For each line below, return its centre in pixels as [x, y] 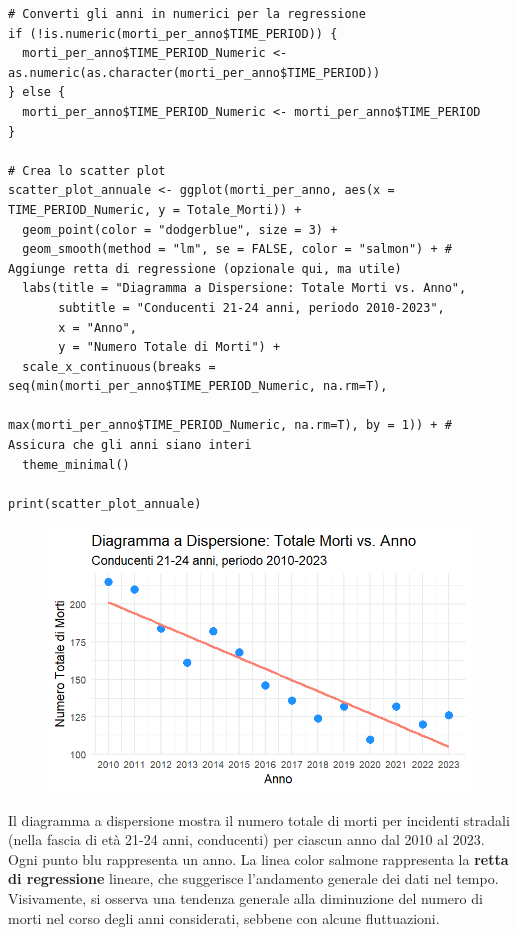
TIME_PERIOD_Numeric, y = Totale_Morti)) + [155, 209]
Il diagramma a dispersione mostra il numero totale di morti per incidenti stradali [259, 819]
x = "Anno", [97, 327]
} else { [37, 92]
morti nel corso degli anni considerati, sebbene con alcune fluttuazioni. [224, 917]
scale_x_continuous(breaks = [119, 366]
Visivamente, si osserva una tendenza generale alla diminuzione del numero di [245, 897]
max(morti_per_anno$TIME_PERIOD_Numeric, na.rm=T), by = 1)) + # [230, 425]
